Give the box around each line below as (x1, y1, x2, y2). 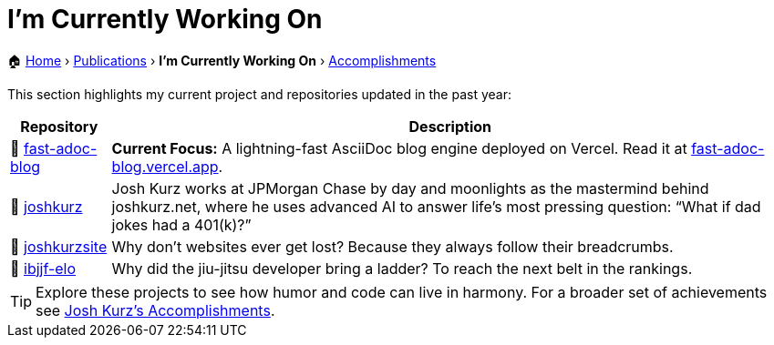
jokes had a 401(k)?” (111, 215, 252, 234)
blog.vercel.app (111, 157, 219, 176)
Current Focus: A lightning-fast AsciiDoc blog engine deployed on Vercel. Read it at (111, 138, 687, 157)
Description (408, 117, 491, 136)
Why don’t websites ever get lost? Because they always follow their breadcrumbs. (111, 237, 674, 256)
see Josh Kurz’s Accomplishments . (36, 300, 275, 320)
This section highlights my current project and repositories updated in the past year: (7, 86, 512, 102)
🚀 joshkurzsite (10, 237, 108, 256)
